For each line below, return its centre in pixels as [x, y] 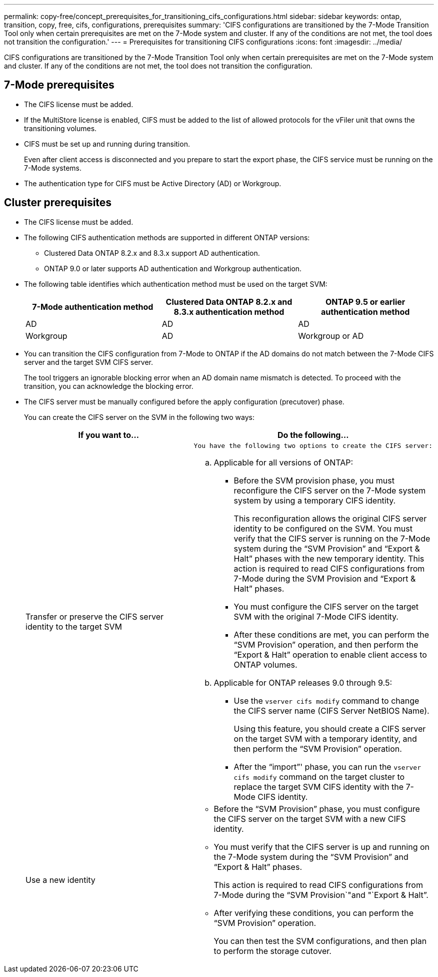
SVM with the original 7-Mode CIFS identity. [316, 616]
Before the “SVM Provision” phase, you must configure [317, 809]
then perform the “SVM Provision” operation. [318, 749]
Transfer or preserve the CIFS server [94, 617]
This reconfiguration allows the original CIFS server [330, 518]
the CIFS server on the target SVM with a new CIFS [310, 819]
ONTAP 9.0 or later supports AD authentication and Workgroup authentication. [173, 268]
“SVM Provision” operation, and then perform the [326, 644]
